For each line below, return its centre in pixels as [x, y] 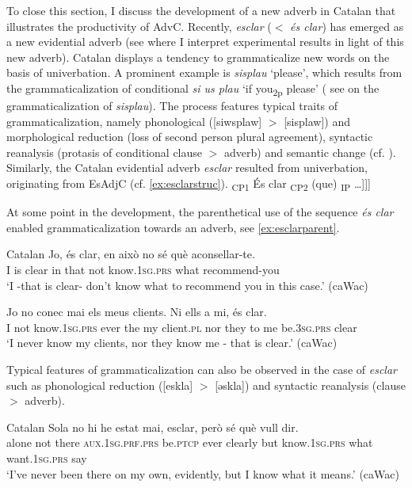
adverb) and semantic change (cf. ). [310, 152]
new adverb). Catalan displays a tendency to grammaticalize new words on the [198, 57]
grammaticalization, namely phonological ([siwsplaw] [134, 121]
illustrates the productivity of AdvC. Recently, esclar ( [139, 26]
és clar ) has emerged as [347, 26]
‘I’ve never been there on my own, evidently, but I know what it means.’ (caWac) [203, 473]
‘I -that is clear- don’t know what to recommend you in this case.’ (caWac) [187, 285]
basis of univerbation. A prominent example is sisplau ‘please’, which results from [204, 72]
